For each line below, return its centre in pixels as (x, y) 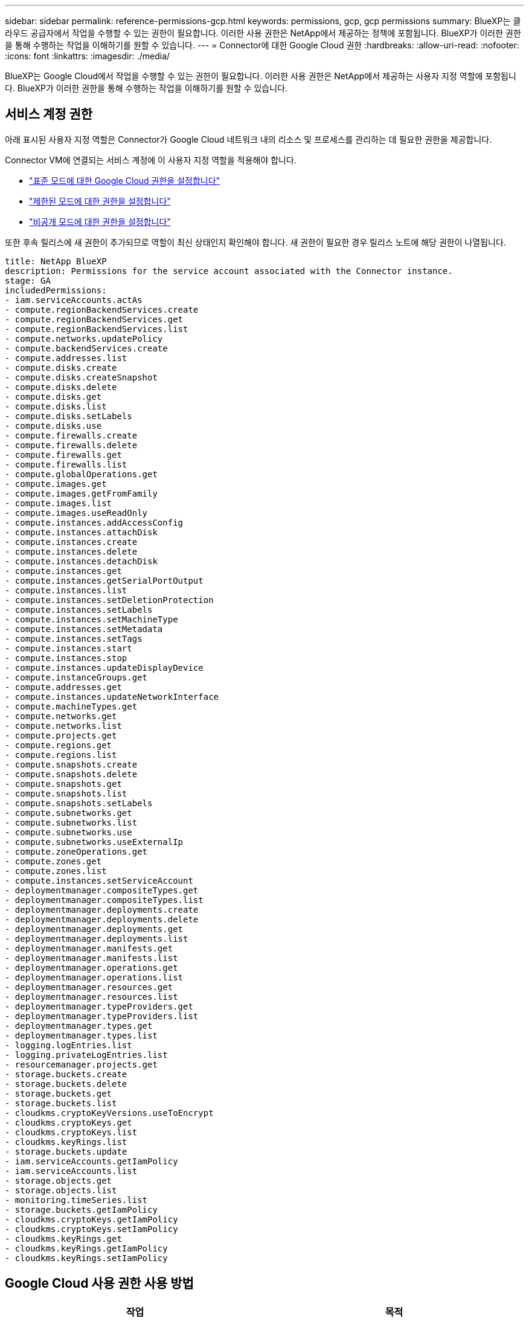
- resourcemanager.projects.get (81, 1064)
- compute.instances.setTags (74, 638)
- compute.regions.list (61, 755)
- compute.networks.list (63, 726)
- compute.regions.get (59, 745)
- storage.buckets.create (66, 1074)
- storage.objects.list (61, 1190)
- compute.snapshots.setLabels (79, 803)
